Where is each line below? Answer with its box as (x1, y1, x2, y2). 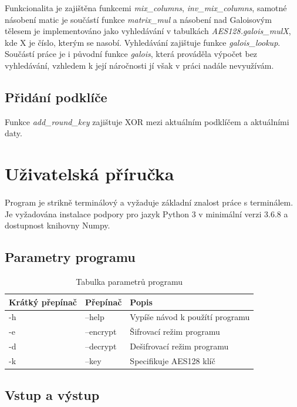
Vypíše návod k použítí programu (130, 311, 250, 323)
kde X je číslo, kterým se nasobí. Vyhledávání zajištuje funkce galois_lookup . (5, 36, 281, 48)
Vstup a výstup (5, 386, 100, 404)
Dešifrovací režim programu (130, 340, 229, 352)
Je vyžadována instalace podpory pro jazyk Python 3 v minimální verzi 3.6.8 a (5, 207, 288, 220)
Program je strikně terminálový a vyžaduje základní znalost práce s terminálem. (5, 196, 293, 208)
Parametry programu (5, 248, 136, 266)
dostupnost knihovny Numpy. (5, 219, 110, 231)
